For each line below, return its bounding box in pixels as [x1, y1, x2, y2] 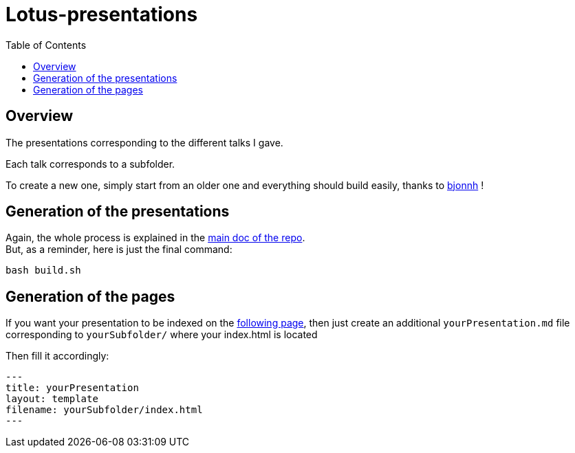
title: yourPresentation [6, 382, 139, 394]
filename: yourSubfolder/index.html [6, 404, 203, 416]
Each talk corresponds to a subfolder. [6, 157, 175, 170]
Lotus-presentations [6, 3, 198, 26]
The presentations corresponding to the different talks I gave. [6, 136, 283, 148]
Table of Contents [6, 38, 87, 51]
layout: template [6, 393, 98, 405]
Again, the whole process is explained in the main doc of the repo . [6, 232, 305, 244]
